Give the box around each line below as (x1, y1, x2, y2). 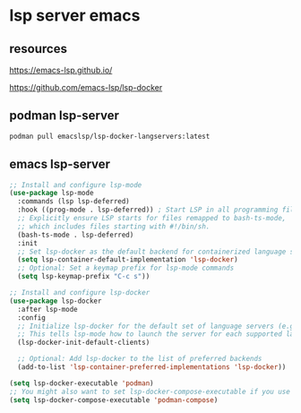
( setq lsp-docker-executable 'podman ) (9, 378, 154, 388)
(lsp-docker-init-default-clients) (17, 338, 150, 348)
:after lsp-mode (17, 305, 78, 314)
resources (9, 41, 67, 56)
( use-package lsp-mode (9, 189, 94, 198)
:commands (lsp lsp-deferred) (17, 197, 130, 206)
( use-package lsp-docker (9, 297, 102, 305)
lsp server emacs (9, 5, 141, 26)
